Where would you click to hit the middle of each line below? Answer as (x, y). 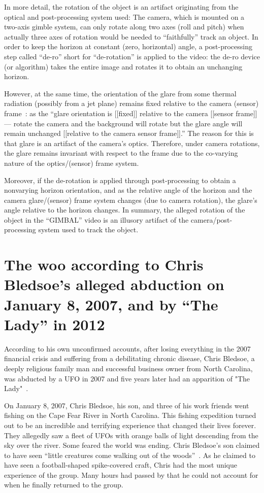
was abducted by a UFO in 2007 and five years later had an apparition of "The (127, 378)
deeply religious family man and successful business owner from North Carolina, (128, 368)
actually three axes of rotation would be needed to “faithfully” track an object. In (131, 36)
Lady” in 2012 (55, 324)
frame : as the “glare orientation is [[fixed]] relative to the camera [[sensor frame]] (131, 113)
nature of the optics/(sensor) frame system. (72, 163)
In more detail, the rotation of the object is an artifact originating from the (121, 7)
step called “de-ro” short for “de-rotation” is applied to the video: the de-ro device (132, 56)
